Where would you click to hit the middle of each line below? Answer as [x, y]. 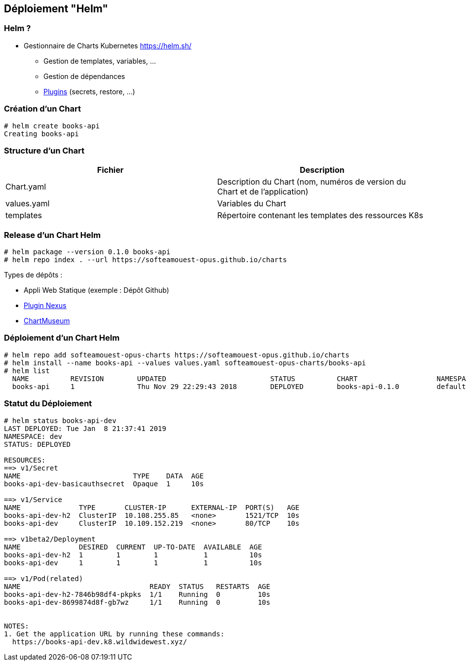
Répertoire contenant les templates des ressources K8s [320, 215]
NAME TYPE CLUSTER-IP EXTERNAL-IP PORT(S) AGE [152, 507]
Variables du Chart [252, 204]
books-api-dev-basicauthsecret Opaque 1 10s [104, 484]
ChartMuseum [47, 321]
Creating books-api [41, 134]
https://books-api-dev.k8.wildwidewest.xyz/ [99, 642]
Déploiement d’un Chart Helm [62, 338]
